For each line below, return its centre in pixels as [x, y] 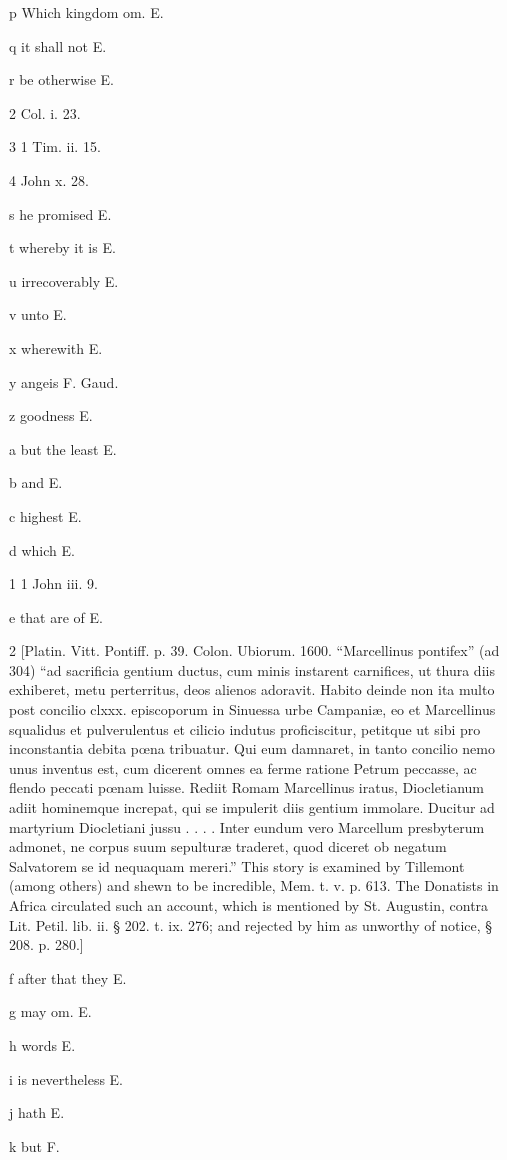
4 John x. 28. [49, 179]
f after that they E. [68, 977]
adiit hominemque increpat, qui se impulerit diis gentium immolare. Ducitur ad [252, 807]
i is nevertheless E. [66, 1078]
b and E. [36, 482]
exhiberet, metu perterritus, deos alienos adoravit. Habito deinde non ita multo [252, 689]
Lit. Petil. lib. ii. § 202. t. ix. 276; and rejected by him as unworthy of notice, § [251, 924]
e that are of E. [56, 616]
